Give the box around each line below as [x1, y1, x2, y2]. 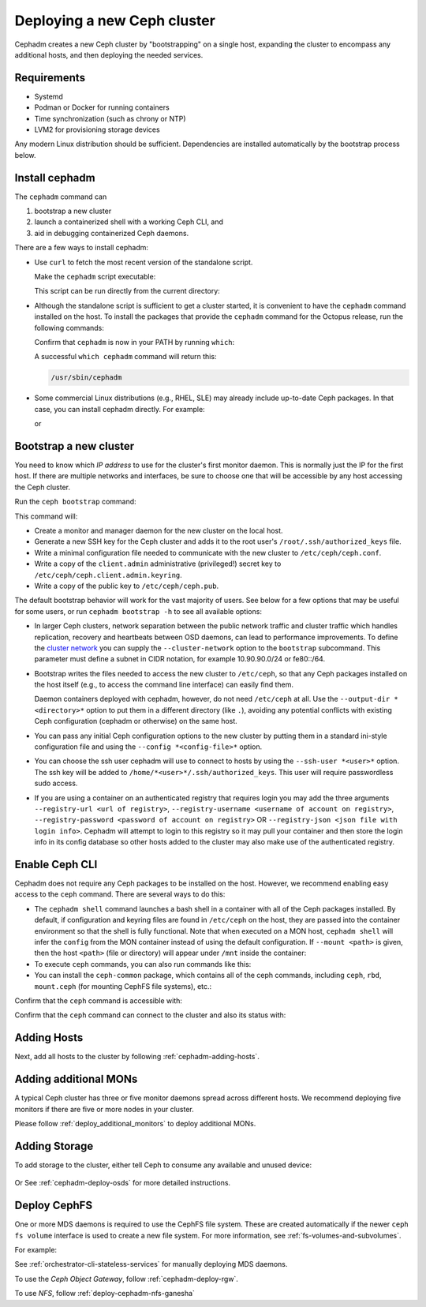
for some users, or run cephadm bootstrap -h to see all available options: [14, 606, 262, 616]
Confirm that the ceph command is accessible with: [14, 995, 183, 1006]
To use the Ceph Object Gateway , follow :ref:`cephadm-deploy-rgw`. [14, 1274, 238, 1283]
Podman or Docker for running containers [34, 103, 170, 112]
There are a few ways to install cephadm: [14, 243, 149, 253]
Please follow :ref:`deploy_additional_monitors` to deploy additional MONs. [14, 1118, 256, 1128]
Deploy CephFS [14, 1199, 93, 1212]
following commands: [34, 323, 104, 332]
